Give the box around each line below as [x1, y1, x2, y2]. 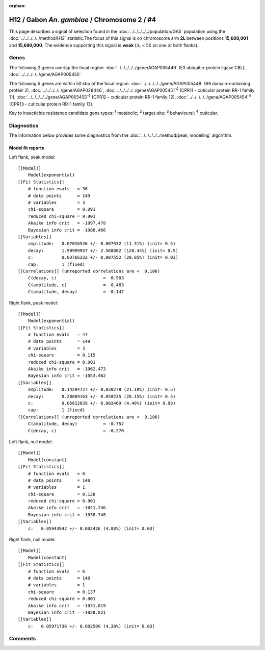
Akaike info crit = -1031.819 [27, 603, 106, 608]
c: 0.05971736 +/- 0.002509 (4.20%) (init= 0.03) [27, 623, 155, 629]
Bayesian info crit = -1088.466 [27, 227, 106, 233]
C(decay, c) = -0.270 [27, 428, 124, 433]
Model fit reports [9, 145, 44, 151]
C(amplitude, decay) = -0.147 [27, 289, 124, 295]
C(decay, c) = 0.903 [27, 275, 124, 281]
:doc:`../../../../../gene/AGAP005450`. [9, 72, 82, 77]
